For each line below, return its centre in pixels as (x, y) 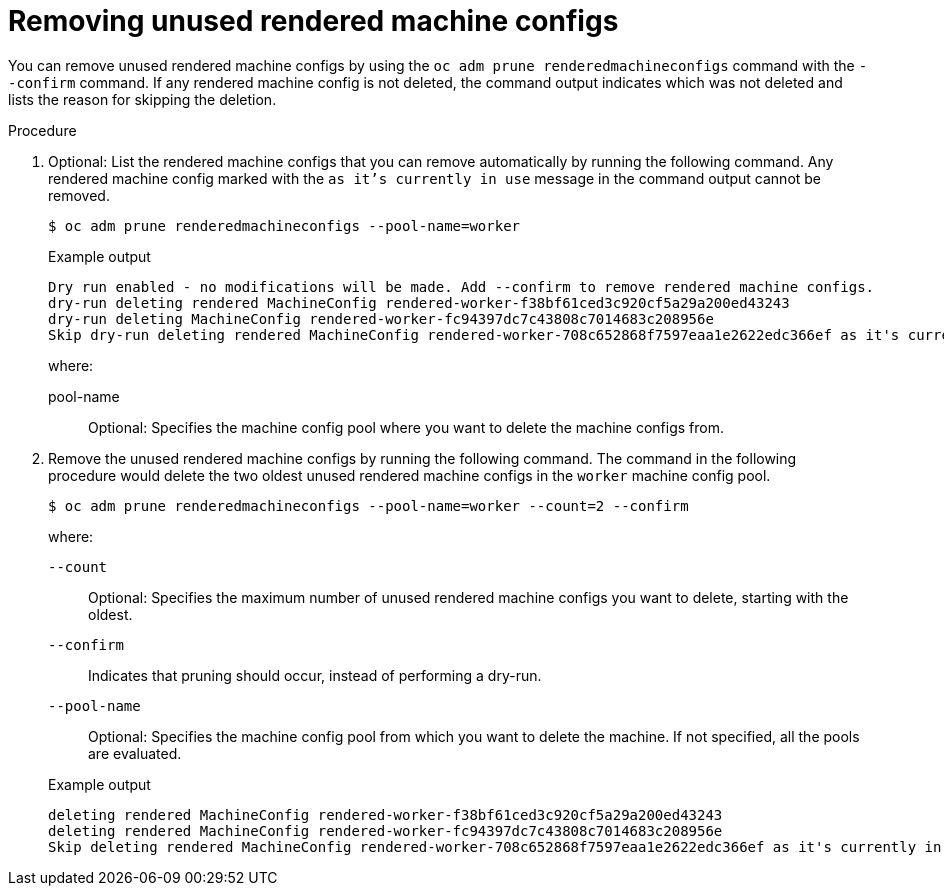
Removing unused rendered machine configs (313, 21)
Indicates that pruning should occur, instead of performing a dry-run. (315, 675)
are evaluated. (135, 753)
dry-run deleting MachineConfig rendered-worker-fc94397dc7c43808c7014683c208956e (381, 318)
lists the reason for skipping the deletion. (142, 99)
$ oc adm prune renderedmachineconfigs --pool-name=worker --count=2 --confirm (368, 505)
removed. (79, 195)
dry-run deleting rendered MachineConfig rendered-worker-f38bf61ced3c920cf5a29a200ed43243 (419, 302)
